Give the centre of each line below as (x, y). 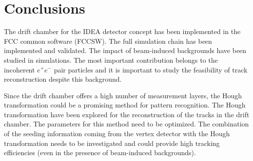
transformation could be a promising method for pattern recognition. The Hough (125, 105)
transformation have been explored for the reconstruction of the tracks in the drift (127, 114)
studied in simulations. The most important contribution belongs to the (111, 60)
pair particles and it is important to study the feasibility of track (151, 69)
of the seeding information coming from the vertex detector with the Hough (117, 134)
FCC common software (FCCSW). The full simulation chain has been (108, 41)
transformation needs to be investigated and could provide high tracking (112, 143)
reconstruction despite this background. (63, 79)
